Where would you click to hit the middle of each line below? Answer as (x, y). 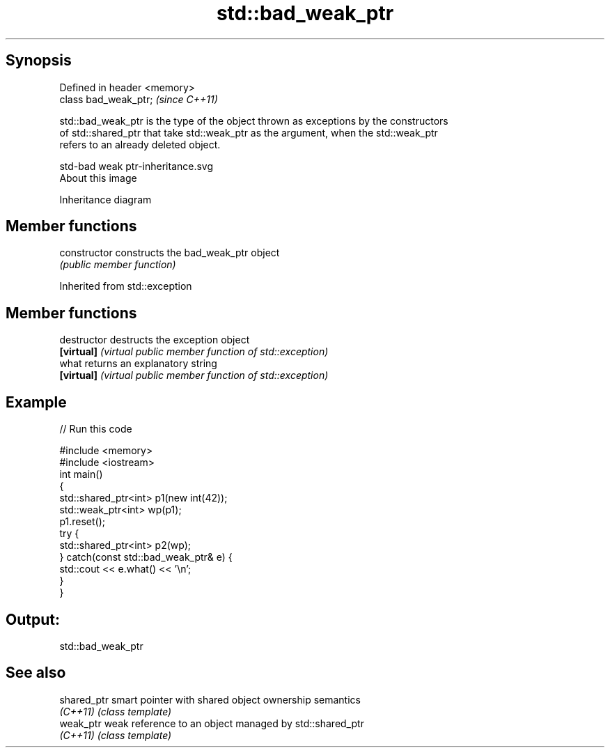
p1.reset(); (82, 522)
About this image (98, 178)
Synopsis (39, 61)
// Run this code (96, 429)
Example (36, 402)
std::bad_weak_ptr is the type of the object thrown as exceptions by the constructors (254, 121)
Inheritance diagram (105, 199)
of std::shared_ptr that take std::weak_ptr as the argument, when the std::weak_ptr (249, 132)
